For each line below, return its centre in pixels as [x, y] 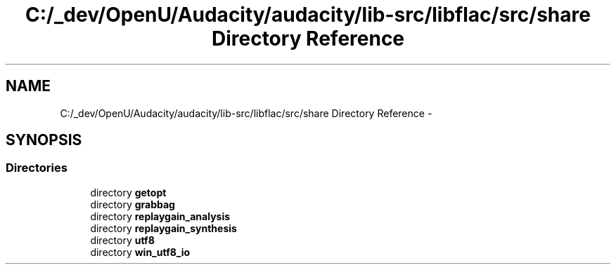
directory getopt [128, 192]
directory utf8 [122, 240]
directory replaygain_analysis [160, 216]
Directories [37, 168]
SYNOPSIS [44, 140]
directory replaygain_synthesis [163, 228]
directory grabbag [133, 204]
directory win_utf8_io [140, 252]
